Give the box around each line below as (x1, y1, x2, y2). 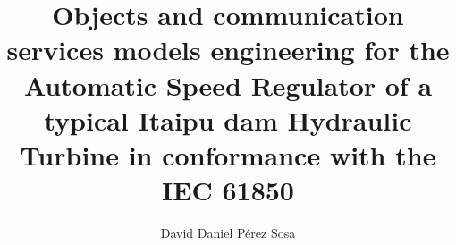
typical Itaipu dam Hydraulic (44, 101, 412, 138)
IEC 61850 (162, 172, 294, 208)
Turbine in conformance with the (20, 136, 436, 173)
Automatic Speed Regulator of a (23, 66, 433, 103)
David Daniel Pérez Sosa (160, 224, 296, 242)
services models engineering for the (6, 31, 450, 68)
